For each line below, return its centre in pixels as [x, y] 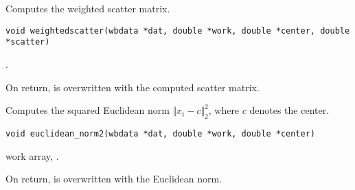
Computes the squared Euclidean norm [88, 110]
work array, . [32, 155]
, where [224, 110]
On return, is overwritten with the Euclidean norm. [114, 179]
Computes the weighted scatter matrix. [88, 8]
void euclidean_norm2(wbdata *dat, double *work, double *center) [161, 133]
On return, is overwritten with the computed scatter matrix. [133, 87]
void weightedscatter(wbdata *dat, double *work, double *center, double [178, 31]
